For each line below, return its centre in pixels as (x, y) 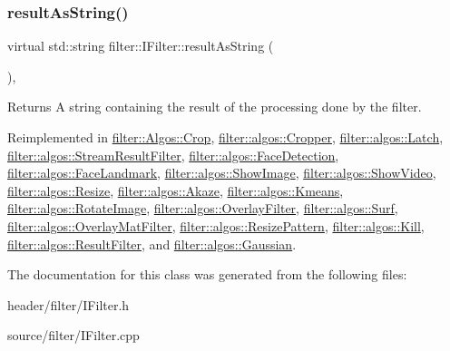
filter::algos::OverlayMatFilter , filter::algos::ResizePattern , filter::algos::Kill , (216, 225)
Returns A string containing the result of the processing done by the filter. (215, 107)
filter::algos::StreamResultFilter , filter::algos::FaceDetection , (173, 155)
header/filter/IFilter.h (68, 304)
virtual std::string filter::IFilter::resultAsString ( (141, 46)
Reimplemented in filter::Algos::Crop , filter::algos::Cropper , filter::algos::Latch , (225, 137)
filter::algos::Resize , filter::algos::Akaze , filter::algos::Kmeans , (176, 190)
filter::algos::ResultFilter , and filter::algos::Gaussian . (152, 244)
